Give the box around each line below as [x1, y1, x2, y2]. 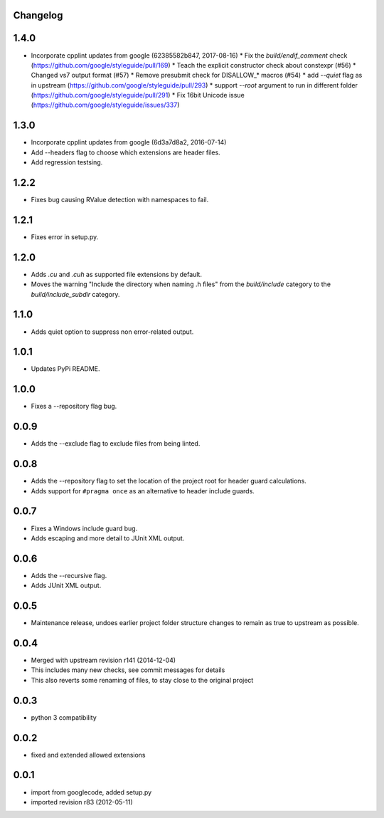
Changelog [13, 9, 63, 21]
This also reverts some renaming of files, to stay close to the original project [31, 676, 254, 684]
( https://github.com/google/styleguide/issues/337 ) [31, 100, 180, 110]
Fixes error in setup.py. [31, 232, 99, 241]
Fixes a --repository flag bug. [31, 402, 117, 411]
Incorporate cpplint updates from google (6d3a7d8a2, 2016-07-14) [31, 138, 227, 147]
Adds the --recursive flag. [31, 571, 107, 580]
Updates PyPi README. [31, 365, 100, 373]
